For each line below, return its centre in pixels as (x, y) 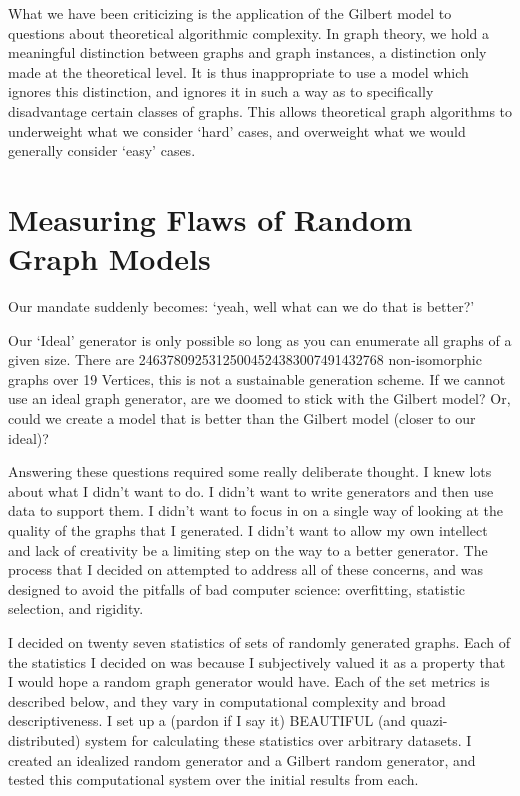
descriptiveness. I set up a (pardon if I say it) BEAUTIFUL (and (207, 720)
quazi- (429, 720)
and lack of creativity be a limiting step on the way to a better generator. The (248, 549)
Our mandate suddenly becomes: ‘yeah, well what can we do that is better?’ (241, 306)
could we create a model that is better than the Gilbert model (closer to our (242, 418)
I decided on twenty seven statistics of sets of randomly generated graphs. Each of (259, 641)
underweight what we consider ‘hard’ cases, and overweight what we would (237, 130)
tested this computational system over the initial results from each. (213, 779)
